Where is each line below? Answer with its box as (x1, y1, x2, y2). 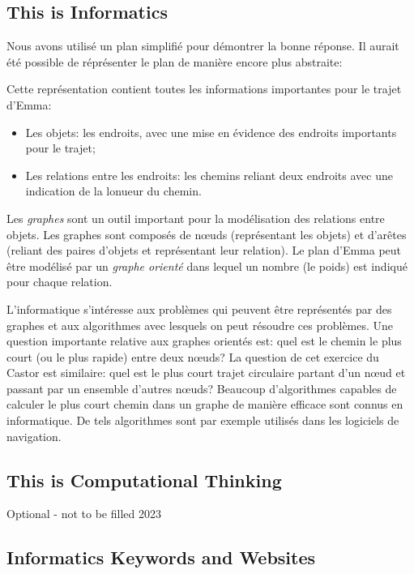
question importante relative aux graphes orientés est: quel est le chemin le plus (6, 332, 402, 349)
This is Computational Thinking (6, 467, 282, 492)
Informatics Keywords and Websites (6, 545, 316, 570)
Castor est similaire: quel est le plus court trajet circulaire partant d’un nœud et (6, 364, 406, 381)
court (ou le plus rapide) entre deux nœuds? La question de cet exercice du (6, 348, 379, 365)
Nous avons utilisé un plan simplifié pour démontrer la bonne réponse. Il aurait (6, 37, 399, 54)
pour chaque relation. (6, 273, 113, 290)
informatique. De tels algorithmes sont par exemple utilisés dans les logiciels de (6, 412, 399, 429)
